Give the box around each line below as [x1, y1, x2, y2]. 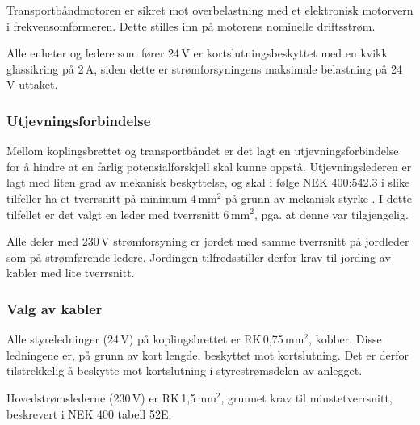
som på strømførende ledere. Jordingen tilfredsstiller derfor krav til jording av [6, 248, 391, 265]
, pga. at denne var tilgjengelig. [254, 205, 409, 222]
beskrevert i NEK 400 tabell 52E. [6, 405, 172, 422]
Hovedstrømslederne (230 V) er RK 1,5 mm [6, 389, 216, 406]
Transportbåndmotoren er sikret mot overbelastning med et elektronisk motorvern [6, 2, 414, 18]
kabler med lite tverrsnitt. [6, 264, 135, 281]
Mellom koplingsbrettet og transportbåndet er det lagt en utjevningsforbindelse [6, 142, 399, 159]
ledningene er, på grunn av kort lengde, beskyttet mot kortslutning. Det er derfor [6, 346, 409, 363]
